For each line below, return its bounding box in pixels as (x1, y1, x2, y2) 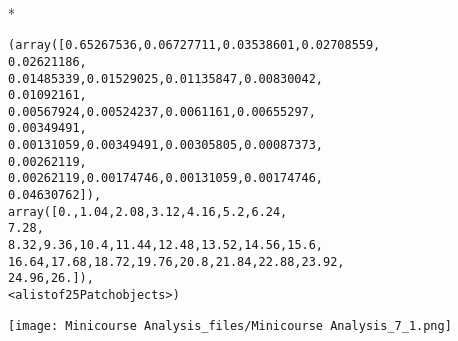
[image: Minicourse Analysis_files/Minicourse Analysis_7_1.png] (8, 318, 452, 333)
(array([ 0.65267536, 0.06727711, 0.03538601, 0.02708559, (8, 38, 381, 53)
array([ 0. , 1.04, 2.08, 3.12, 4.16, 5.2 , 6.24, (8, 204, 288, 219)
